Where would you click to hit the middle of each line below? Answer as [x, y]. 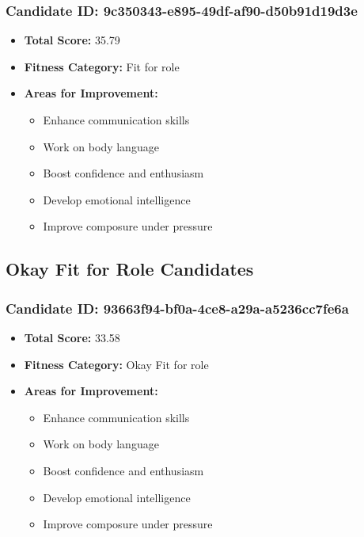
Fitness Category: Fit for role [102, 66]
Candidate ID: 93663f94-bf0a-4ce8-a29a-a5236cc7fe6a [177, 308]
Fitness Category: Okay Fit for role [116, 364]
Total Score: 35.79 [72, 40]
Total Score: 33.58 [72, 337]
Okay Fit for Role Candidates [130, 269]
